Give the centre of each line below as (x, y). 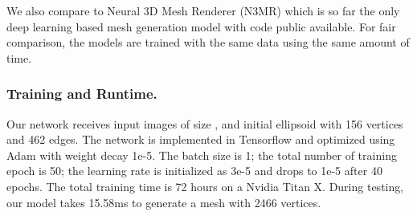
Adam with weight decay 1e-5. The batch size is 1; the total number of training (202, 155)
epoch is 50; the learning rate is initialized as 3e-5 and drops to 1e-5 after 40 (194, 171)
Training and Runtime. (82, 94)
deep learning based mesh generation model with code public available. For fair (201, 26)
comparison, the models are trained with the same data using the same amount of (208, 42)
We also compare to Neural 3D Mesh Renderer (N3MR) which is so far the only (203, 10)
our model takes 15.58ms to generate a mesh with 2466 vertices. (164, 202)
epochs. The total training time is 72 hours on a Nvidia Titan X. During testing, (205, 186)
